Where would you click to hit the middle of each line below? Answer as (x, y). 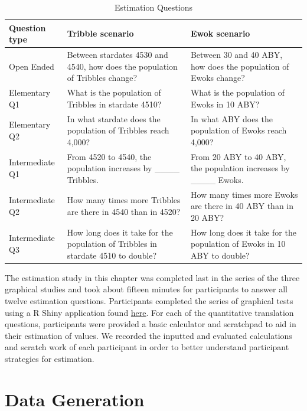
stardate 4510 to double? (112, 255)
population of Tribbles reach (118, 130)
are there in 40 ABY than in (242, 206)
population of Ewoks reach (239, 130)
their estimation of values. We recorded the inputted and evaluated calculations (148, 335)
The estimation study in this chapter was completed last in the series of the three (152, 277)
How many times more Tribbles (124, 200)
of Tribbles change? (102, 78)
